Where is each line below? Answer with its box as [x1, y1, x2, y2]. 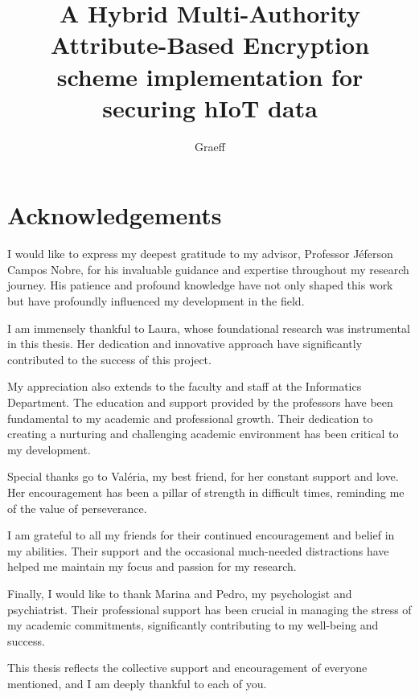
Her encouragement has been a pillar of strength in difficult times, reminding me [7, 483, 405, 500]
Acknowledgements [7, 199, 222, 232]
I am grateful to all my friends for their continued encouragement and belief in [7, 527, 395, 543]
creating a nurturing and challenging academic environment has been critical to [7, 425, 399, 442]
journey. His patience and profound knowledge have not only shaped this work [7, 277, 393, 293]
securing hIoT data [102, 91, 318, 124]
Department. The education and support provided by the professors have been [7, 393, 393, 410]
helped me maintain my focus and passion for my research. [7, 558, 297, 575]
